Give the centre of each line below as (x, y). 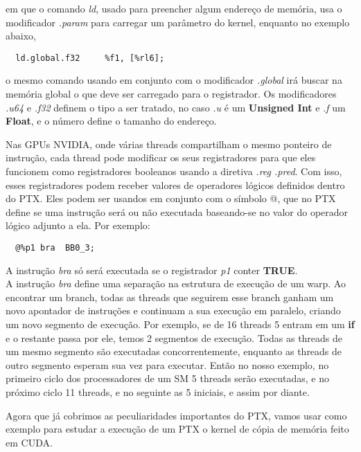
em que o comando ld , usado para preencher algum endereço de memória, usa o (174, 8)
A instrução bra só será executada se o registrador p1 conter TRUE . (152, 270)
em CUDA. (29, 442)
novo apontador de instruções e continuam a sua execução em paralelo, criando (173, 310)
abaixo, (21, 36)
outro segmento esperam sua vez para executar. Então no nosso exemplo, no (167, 364)
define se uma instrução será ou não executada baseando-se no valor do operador (177, 211)
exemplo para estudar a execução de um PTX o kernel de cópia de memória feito (177, 429)
